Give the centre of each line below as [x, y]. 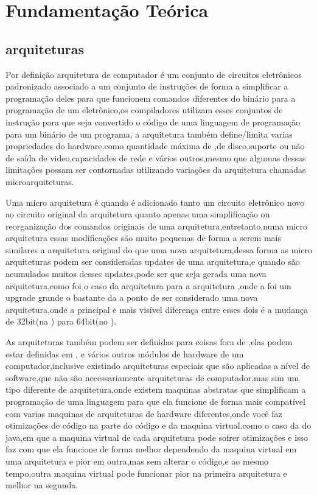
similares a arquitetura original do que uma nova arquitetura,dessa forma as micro [159, 249]
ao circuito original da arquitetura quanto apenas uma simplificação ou [138, 214]
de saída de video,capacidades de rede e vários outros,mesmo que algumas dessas [156, 157]
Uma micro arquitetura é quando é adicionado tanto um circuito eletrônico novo [155, 202]
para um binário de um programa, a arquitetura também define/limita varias [149, 134]
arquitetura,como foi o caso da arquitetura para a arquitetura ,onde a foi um [148, 285]
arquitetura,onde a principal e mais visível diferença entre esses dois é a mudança [157, 309]
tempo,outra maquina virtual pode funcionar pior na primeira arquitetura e [146, 473]
